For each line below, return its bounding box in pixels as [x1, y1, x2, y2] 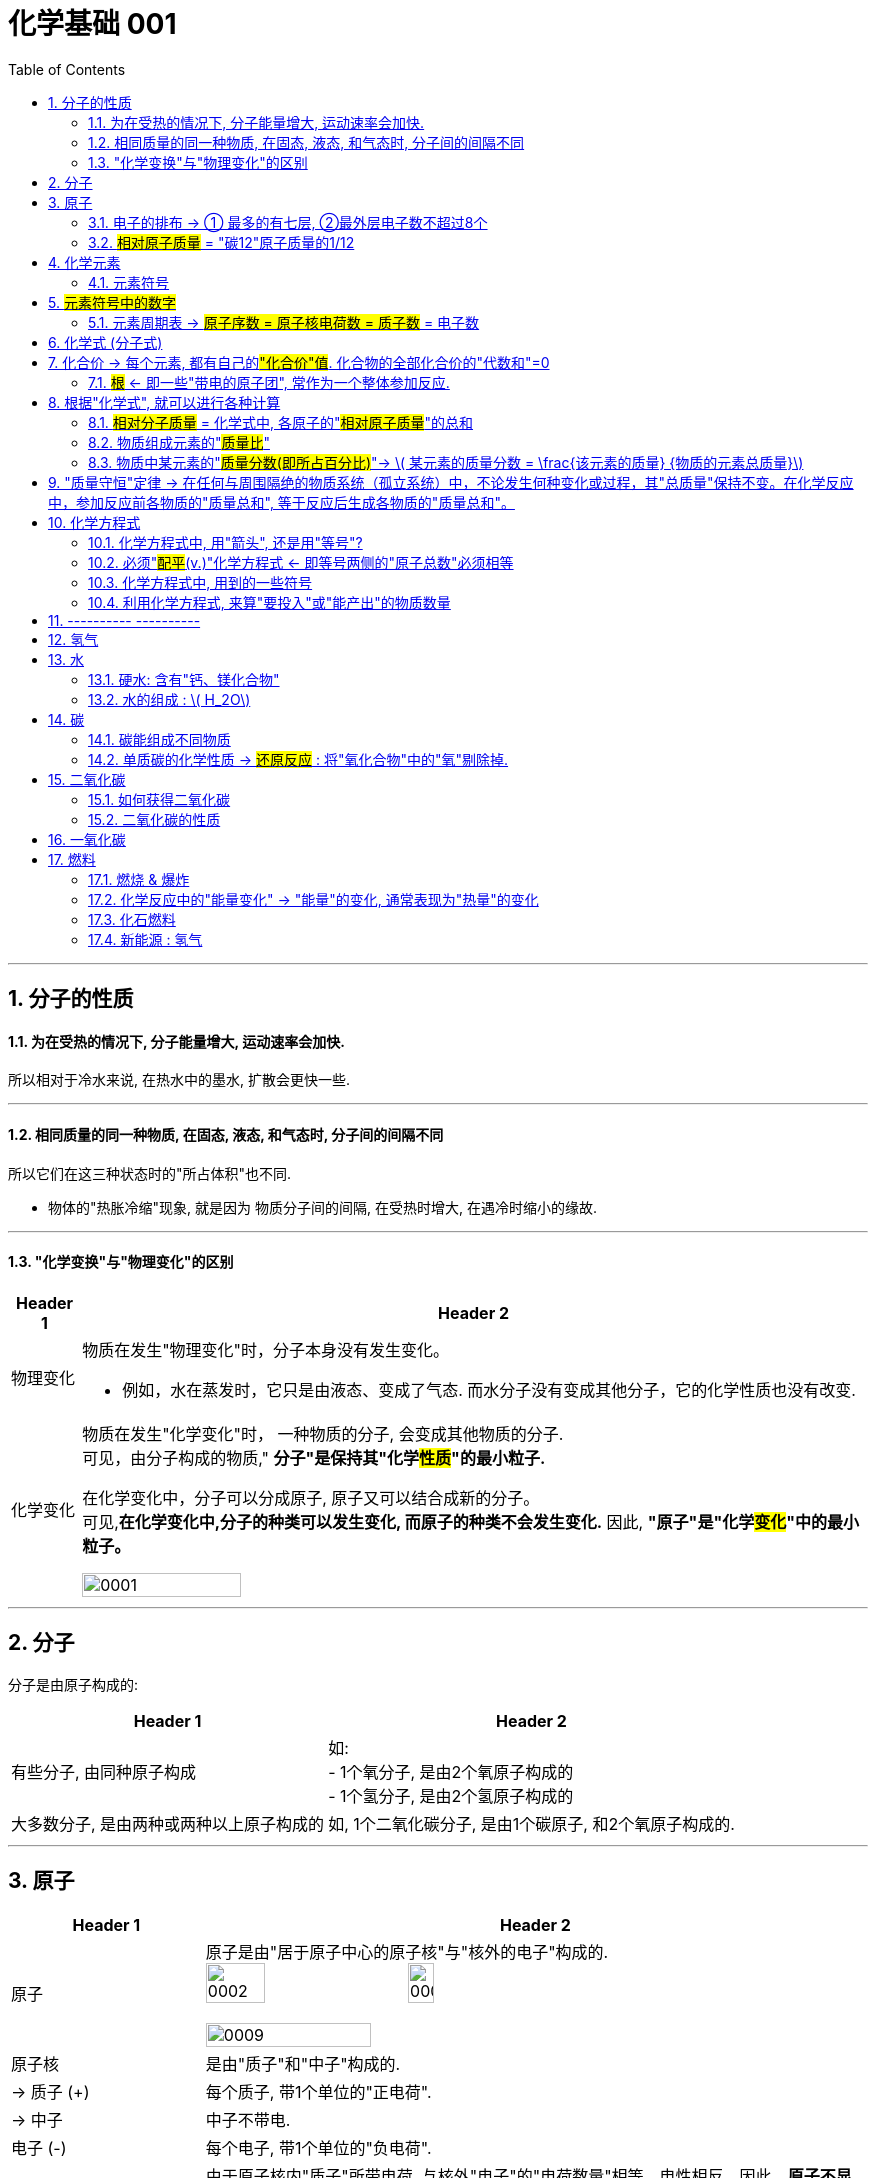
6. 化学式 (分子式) [48, 333, 163, 351]
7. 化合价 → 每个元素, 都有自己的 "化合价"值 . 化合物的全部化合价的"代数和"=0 [48, 353, 550, 371]
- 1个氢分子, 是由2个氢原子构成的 [328, 1785, 574, 1806]
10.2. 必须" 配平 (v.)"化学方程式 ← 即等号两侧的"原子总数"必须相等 [88, 553, 514, 571]
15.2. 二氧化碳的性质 [88, 810, 221, 828]
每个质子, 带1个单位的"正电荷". [205, 2081, 432, 2102]
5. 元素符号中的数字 [48, 293, 176, 311]
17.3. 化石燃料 [88, 910, 176, 928]
